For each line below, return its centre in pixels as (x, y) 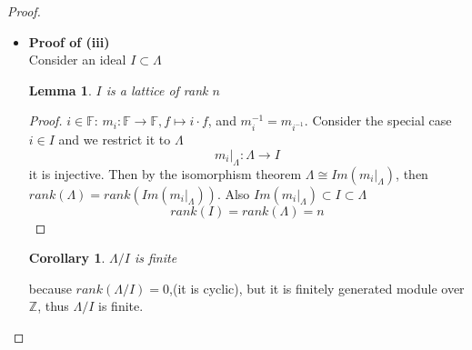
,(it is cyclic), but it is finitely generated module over (317, 288)
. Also (233, 193)
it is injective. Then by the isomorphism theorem (165, 173)
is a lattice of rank (157, 90)
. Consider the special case (378, 120)
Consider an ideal (77, 60)
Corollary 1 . (67, 258)
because (50, 288)
